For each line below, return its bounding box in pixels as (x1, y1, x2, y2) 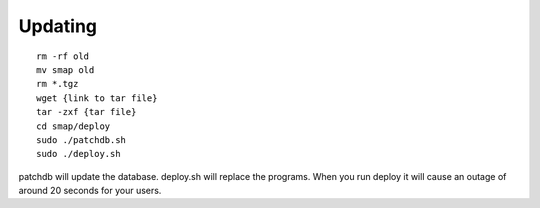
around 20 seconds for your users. (18, 185, 162, 197)
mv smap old (36, 64, 95, 75)
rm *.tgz (36, 78, 79, 90)
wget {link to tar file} (36, 92, 158, 104)
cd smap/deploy (36, 120, 111, 132)
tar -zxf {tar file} (36, 106, 137, 118)
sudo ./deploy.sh (36, 148, 121, 160)
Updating (18, 15, 98, 37)
